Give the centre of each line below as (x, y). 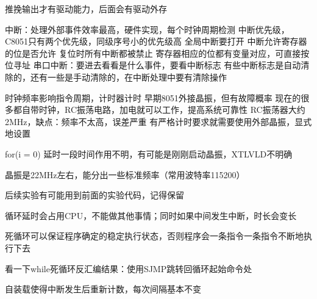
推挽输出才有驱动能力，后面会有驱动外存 (86, 9)
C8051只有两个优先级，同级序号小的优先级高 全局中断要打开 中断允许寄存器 (156, 41)
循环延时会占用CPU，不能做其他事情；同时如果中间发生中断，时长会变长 (151, 215)
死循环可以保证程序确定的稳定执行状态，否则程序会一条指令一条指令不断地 (154, 236)
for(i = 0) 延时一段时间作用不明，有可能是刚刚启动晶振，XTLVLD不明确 (149, 153)
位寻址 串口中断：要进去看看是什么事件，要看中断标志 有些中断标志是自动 (153, 65)
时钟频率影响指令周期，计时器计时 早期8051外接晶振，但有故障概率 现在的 (153, 97)
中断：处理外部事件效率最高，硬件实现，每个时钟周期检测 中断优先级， (147, 29)
